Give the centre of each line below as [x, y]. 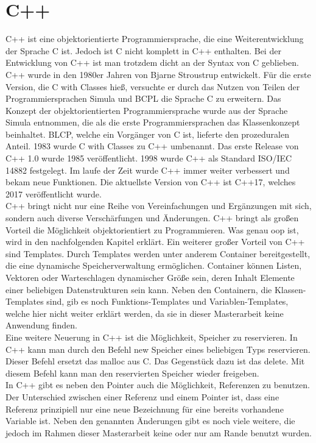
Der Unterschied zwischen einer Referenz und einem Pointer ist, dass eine [142, 396]
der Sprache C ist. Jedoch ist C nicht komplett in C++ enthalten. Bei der [143, 50]
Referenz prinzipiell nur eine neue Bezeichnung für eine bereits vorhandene [145, 409]
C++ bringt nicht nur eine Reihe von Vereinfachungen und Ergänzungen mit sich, [159, 206]
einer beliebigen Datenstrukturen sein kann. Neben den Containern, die [139, 289]
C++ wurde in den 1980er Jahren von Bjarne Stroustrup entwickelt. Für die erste [158, 74]
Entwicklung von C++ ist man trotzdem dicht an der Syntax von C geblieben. [152, 62]
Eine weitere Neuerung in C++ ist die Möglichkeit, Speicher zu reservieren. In [152, 337]
